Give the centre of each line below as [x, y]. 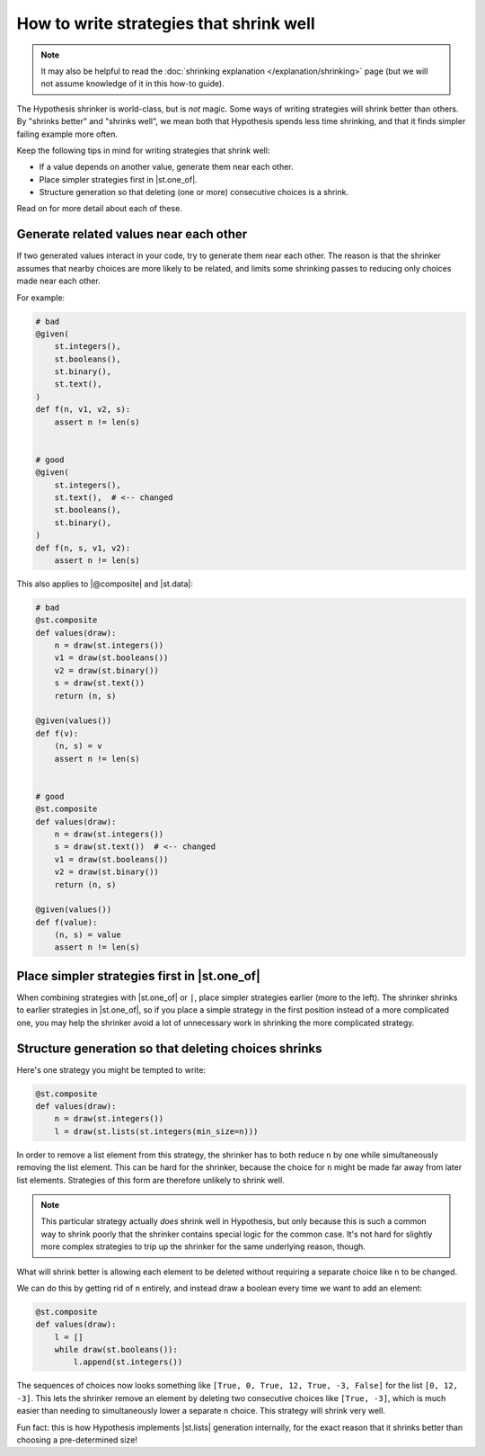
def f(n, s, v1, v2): [83, 548]
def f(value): [66, 922]
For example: [41, 298]
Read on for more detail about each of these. [100, 209]
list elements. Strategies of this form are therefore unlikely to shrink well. [150, 1180]
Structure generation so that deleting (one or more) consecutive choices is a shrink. [194, 192]
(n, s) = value [88, 935]
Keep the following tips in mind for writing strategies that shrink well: [143, 150]
